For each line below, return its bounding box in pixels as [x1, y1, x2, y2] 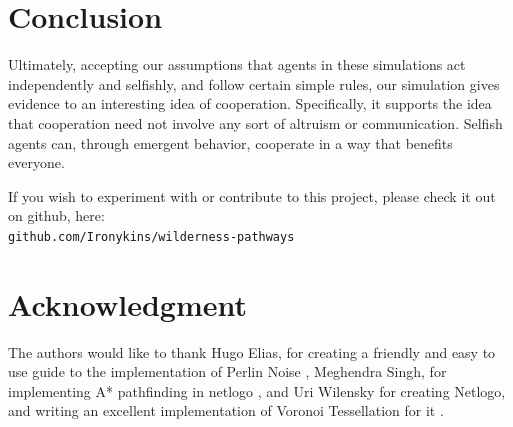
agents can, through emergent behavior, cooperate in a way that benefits [8, 132, 453, 153]
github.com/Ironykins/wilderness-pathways [8, 229, 295, 244]
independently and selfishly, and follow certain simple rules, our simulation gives [8, 73, 500, 94]
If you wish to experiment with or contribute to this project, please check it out [8, 185, 496, 206]
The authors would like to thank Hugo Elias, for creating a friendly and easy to [8, 341, 496, 362]
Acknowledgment [8, 283, 247, 324]
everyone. [8, 152, 65, 173]
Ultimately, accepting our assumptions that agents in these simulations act [8, 54, 466, 75]
